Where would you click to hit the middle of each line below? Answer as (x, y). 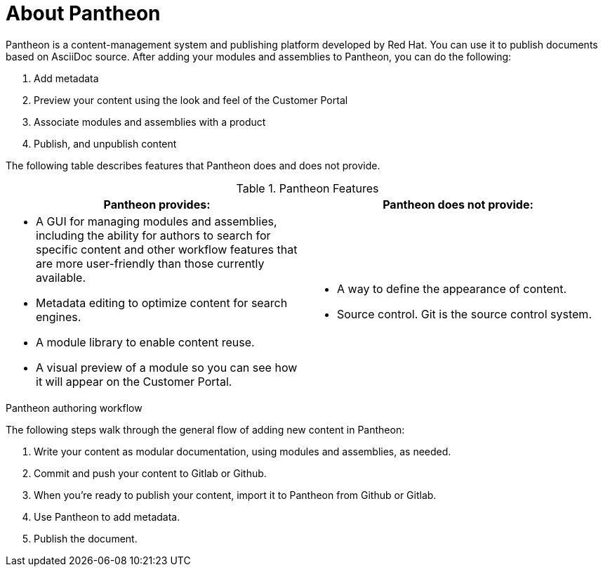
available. (61, 277)
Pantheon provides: (157, 204)
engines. (59, 317)
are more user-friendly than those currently (150, 263)
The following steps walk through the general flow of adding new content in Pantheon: (205, 429)
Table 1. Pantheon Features (307, 188)
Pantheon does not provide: (458, 204)
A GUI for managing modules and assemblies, (157, 221)
